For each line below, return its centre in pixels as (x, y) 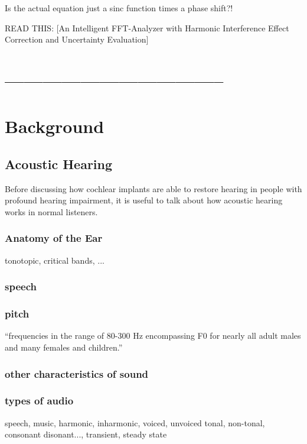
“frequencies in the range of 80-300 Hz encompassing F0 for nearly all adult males (153, 336)
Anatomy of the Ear (54, 238)
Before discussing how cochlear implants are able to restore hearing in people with (153, 188)
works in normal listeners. (51, 211)
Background (55, 126)
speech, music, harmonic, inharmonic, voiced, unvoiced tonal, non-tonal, (135, 422)
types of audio (39, 401)
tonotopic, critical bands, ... (55, 260)
